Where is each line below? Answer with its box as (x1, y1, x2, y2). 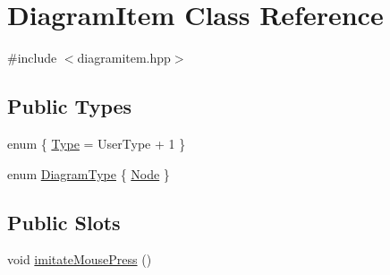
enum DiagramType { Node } (7, 164, 170, 183)
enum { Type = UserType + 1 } (7, 133, 186, 152)
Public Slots (7, 208, 121, 236)
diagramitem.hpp (77, 48, 171, 67)
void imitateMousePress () (7, 250, 152, 269)
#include (7, 48, 57, 67)
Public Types (7, 92, 132, 120)
